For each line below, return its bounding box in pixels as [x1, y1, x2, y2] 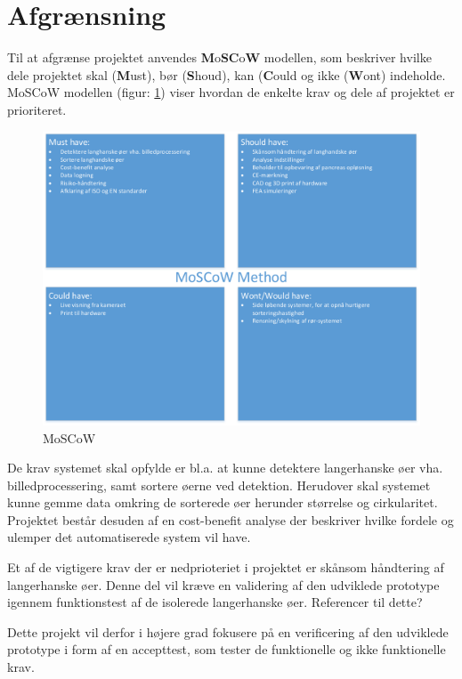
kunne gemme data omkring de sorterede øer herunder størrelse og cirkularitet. [7, 493, 438, 512]
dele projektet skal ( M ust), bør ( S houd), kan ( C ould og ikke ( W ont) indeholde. [7, 65, 446, 84]
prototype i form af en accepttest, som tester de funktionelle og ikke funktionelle [7, 640, 446, 659]
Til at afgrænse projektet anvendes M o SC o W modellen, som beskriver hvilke [7, 48, 432, 67]
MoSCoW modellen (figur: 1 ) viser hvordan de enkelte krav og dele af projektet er [7, 83, 455, 101]
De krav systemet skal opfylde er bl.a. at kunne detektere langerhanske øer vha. [7, 458, 443, 477]
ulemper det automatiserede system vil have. [7, 528, 251, 546]
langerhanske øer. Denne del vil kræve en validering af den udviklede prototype [7, 575, 440, 594]
